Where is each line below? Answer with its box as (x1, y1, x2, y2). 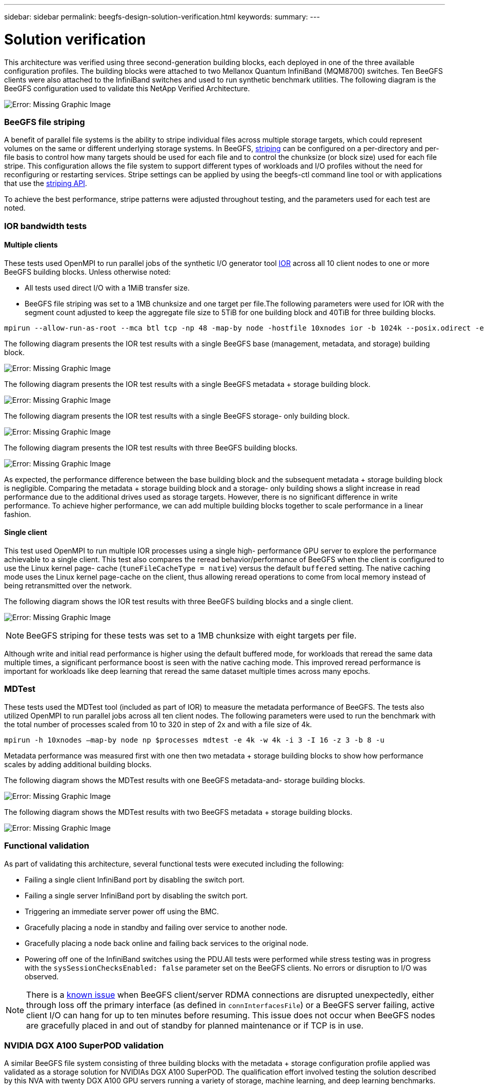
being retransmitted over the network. (4, 581, 132, 590)
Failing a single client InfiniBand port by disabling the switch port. (25, 875, 245, 884)
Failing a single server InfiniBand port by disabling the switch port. (25, 891, 248, 900)
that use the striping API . (4, 179, 87, 188)
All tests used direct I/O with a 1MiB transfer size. (25, 283, 190, 292)
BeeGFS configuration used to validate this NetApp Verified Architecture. (4, 84, 250, 93)
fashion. (4, 509, 31, 519)
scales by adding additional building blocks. (4, 759, 152, 769)
